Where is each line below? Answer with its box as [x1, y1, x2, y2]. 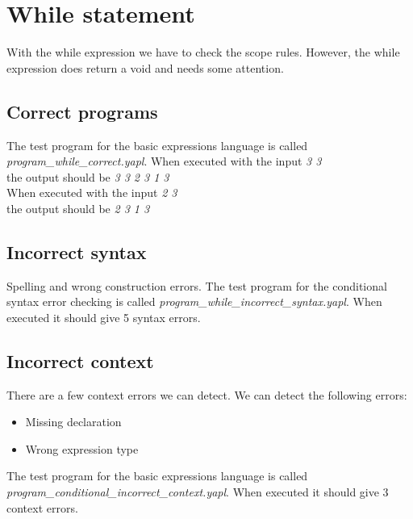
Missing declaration [25, 413, 122, 430]
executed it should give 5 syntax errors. [6, 308, 201, 325]
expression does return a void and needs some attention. [6, 59, 284, 76]
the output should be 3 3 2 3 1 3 [6, 168, 169, 185]
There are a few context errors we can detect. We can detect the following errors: [6, 386, 407, 403]
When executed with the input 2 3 [6, 184, 177, 201]
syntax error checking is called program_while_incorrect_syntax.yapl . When [6, 293, 382, 310]
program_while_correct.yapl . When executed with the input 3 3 [6, 153, 322, 170]
